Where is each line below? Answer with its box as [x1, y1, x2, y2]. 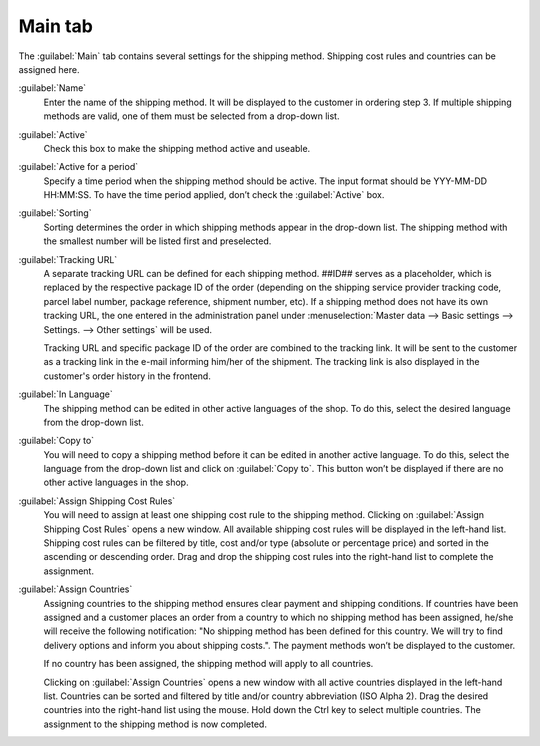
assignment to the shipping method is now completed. [43, 718, 267, 730]
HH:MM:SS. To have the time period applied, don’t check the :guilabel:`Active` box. [43, 189, 385, 201]
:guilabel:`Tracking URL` [18, 253, 118, 265]
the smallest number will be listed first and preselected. [43, 235, 272, 247]
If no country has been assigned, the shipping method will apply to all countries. [43, 658, 374, 670]
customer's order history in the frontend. [43, 370, 212, 382]
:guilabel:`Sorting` [18, 207, 92, 219]
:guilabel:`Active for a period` [18, 161, 139, 173]
